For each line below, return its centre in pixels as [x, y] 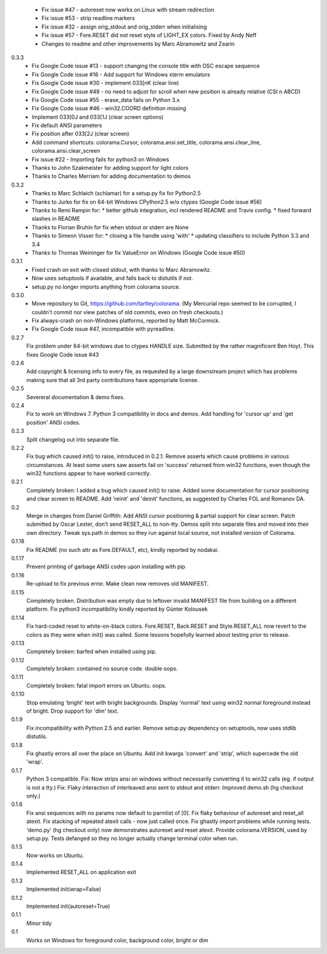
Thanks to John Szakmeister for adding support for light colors [110, 168]
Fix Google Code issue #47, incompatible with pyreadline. [104, 329]
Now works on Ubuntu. [55, 855]
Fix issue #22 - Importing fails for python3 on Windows [101, 159]
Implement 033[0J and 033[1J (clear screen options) [97, 117]
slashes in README [56, 219]
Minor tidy [39, 923]
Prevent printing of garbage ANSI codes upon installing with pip [106, 566]
